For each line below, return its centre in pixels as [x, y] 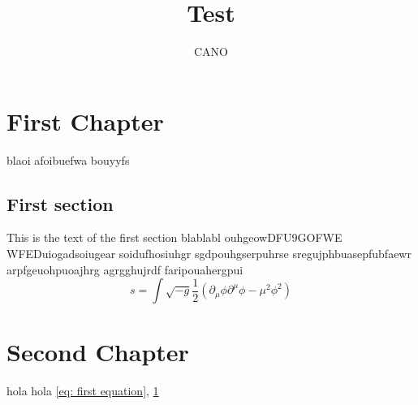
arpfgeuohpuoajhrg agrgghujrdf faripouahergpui [125, 269]
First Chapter [85, 121]
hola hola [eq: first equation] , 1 [83, 391]
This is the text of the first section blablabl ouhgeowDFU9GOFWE [175, 237]
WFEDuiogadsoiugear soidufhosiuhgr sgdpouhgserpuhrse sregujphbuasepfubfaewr [209, 254]
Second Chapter [98, 352]
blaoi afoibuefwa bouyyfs [68, 159]
